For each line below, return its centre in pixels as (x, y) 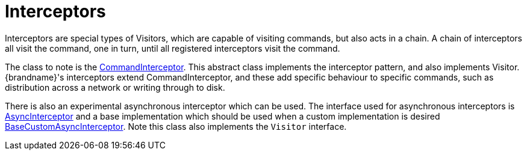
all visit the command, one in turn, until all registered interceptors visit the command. (173, 48)
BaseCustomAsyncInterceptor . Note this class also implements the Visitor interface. (176, 126)
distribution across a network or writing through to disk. (115, 87)
